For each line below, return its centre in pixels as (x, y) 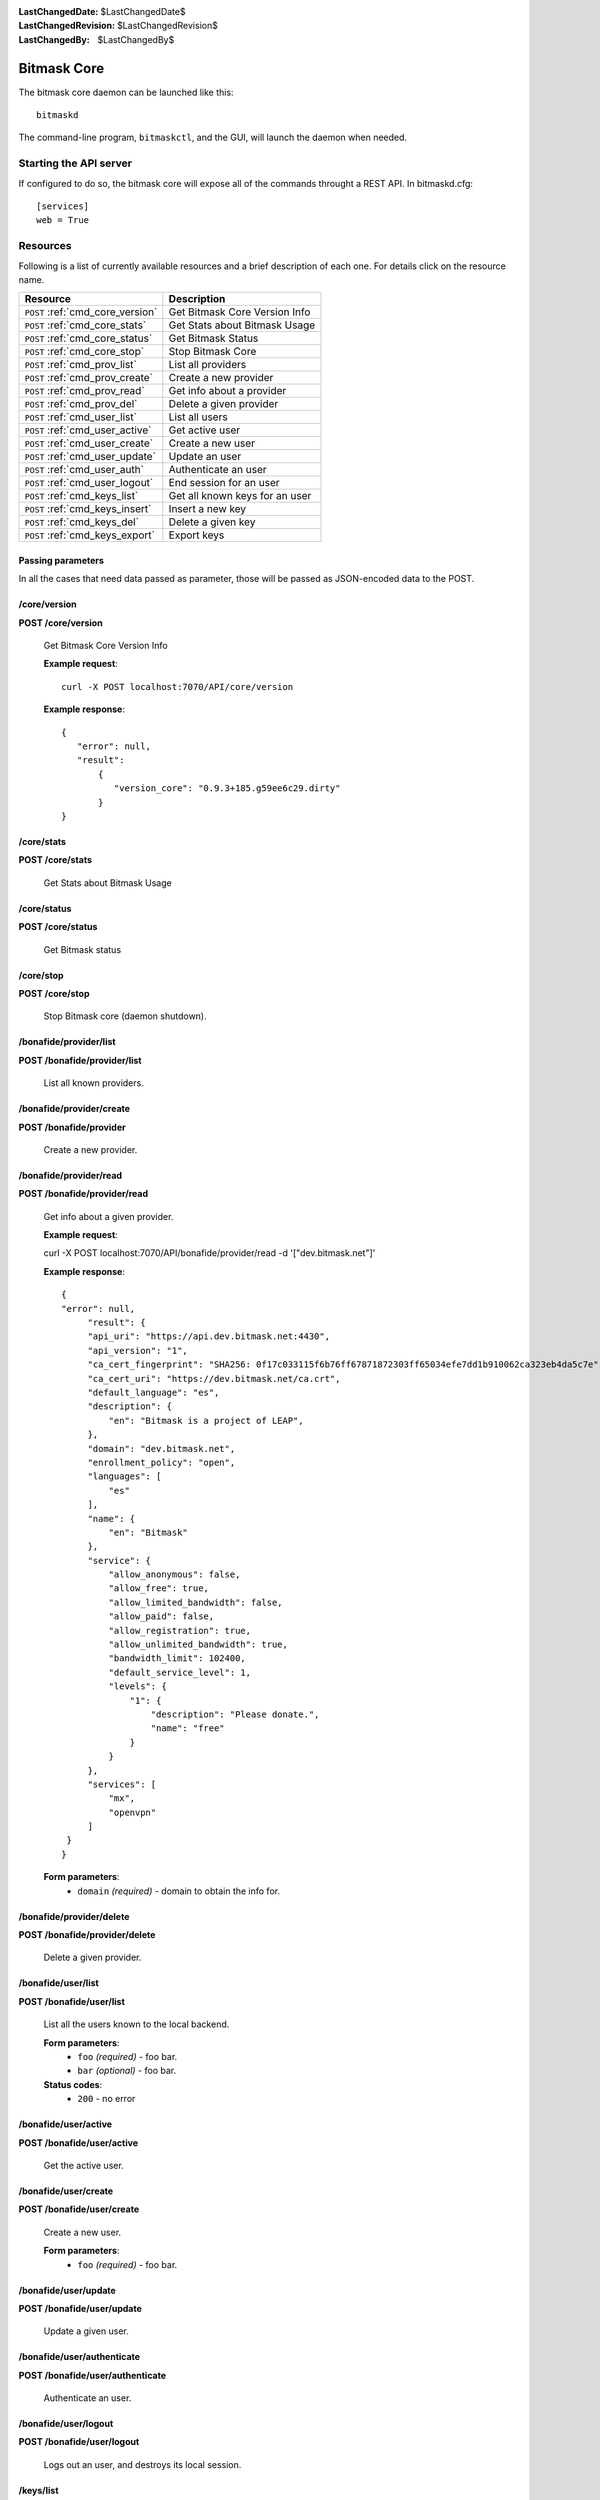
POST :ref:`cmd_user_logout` (89, 483)
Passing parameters (61, 560)
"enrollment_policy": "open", (161, 1462)
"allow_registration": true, (180, 1630)
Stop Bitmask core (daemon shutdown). (125, 1016)
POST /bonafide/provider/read (83, 1194)
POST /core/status (58, 927)
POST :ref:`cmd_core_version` (91, 312)
